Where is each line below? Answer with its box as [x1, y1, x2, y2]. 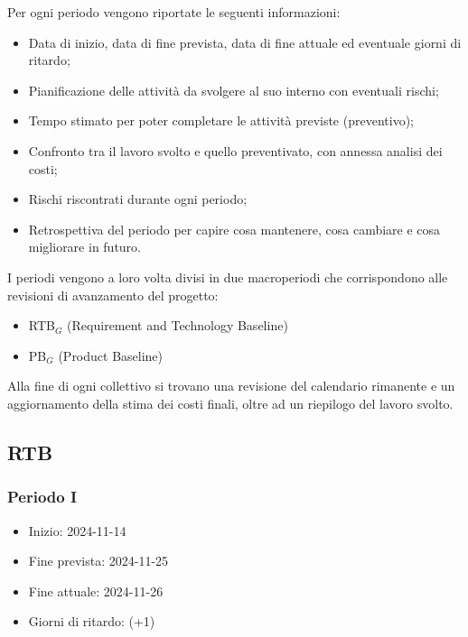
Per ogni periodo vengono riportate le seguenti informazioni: [7, 3, 341, 21]
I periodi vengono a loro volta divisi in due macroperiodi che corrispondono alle [7, 267, 448, 286]
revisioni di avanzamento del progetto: [7, 285, 219, 304]
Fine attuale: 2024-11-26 [28, 581, 164, 600]
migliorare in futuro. [28, 237, 142, 256]
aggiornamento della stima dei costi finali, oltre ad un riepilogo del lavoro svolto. [7, 393, 454, 412]
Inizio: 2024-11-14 [28, 521, 126, 540]
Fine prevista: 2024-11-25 [28, 551, 169, 570]
